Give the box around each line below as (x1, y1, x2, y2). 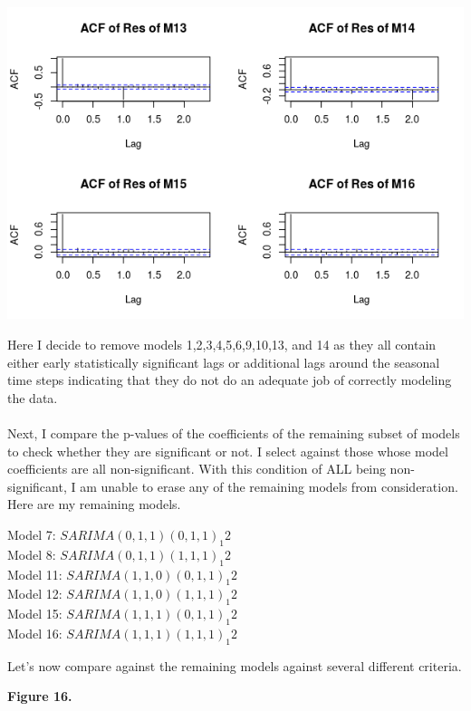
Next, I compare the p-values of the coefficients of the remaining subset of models (7, 423, 460, 442)
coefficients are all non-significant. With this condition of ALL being (7, 459, 386, 478)
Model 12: (7, 584, 62, 603)
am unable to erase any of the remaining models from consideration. (80, 476, 458, 495)
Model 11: (7, 564, 62, 583)
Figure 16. (7, 687, 72, 706)
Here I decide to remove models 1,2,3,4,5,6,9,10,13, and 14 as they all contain (7, 334, 437, 353)
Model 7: (7, 524, 56, 543)
